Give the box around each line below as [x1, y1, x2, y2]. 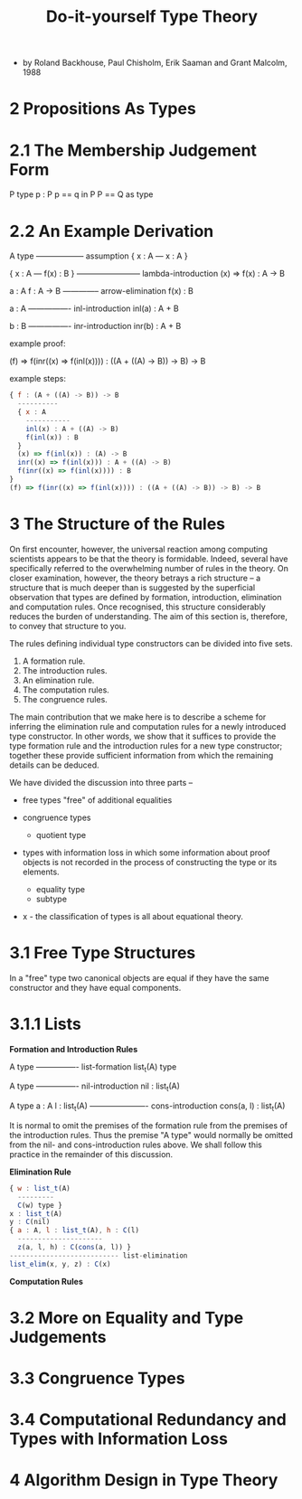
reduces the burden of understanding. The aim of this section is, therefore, [9, 610, 288, 621]
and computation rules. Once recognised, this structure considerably [9, 601, 267, 612]
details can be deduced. [9, 759, 99, 770]
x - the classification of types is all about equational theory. [22, 910, 244, 921]
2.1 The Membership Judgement [9, 140, 258, 160]
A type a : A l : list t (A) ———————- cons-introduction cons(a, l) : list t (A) [9, 1100, 286, 1113]
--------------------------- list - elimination [9, 1250, 188, 1260]
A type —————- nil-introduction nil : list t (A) [9, 1080, 181, 1094]
